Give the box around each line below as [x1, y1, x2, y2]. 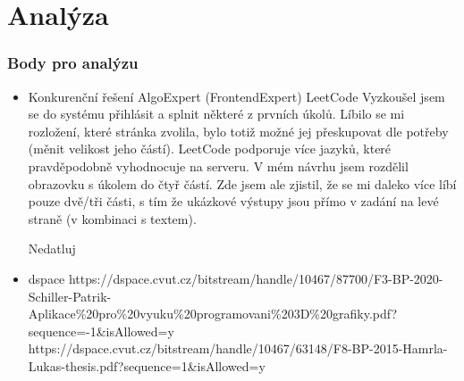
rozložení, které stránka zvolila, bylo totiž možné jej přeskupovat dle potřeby [28, 121, 449, 140]
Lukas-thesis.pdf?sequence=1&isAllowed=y [28, 356, 266, 375]
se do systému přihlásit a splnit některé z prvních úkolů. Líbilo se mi [28, 104, 405, 123]
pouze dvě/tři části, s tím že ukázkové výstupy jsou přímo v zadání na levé [28, 192, 439, 211]
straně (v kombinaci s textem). [28, 209, 197, 228]
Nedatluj [28, 239, 76, 258]
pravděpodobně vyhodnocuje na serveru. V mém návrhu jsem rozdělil [28, 156, 409, 175]
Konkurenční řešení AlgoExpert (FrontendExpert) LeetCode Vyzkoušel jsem [28, 87, 445, 105]
